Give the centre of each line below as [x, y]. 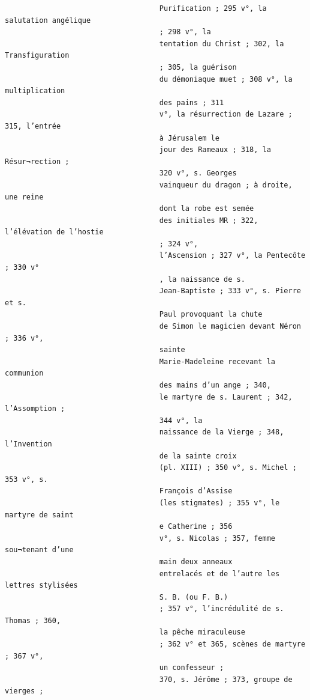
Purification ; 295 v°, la [213, 8]
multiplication [35, 91]
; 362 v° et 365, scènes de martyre [232, 644]
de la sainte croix [198, 456]
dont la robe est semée [207, 209]
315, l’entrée [33, 126]
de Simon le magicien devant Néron [230, 327]
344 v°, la [181, 420]
